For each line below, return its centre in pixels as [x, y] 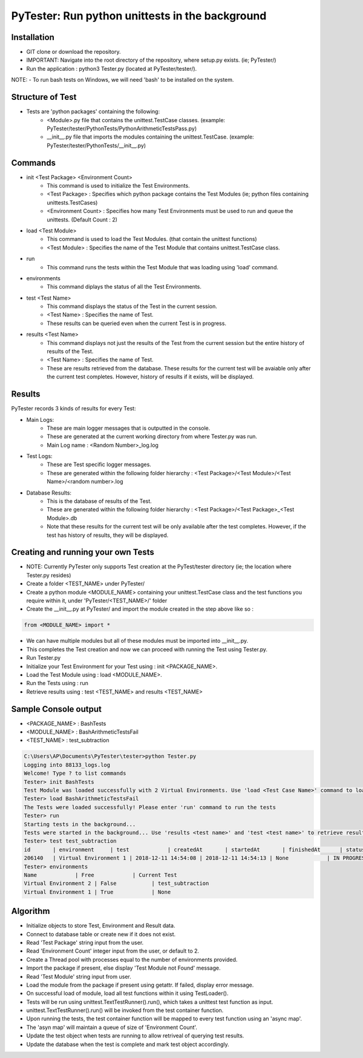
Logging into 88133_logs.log [67, 765]
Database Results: [49, 493]
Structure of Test [44, 97]
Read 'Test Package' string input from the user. [85, 942]
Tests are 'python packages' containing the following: [93, 111]
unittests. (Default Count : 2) [82, 219]
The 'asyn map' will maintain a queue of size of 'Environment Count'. [112, 1027]
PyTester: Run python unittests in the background [139, 16]
